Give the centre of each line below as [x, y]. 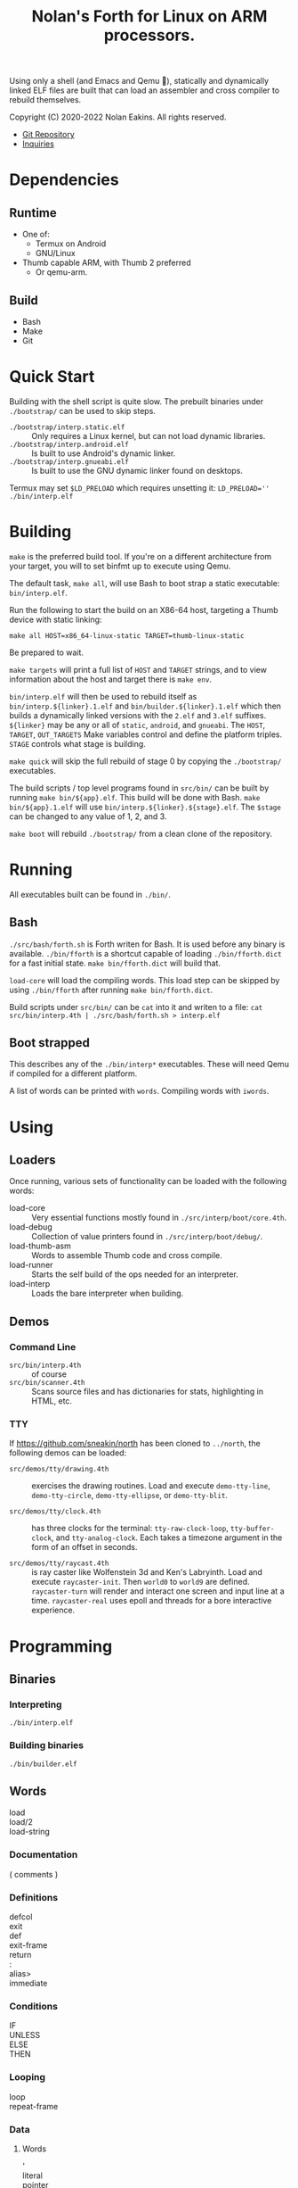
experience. [53, 1610]
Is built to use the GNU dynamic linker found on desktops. [137, 470]
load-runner [31, 1265]
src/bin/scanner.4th [48, 1383]
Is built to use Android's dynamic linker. [104, 453]
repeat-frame [34, 2106]
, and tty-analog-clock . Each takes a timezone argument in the [167, 1537]
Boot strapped [50, 1043]
